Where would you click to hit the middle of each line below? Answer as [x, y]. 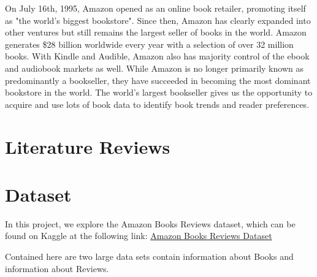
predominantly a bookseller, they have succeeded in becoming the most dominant [158, 80]
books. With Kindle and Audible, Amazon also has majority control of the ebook [157, 56]
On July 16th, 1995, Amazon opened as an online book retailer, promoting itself [155, 8]
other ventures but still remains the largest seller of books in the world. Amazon [156, 32]
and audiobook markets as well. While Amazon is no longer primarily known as [154, 68]
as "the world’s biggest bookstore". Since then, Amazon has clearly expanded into [158, 20]
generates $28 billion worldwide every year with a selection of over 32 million [149, 44]
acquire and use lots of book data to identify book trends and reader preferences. [157, 104]
